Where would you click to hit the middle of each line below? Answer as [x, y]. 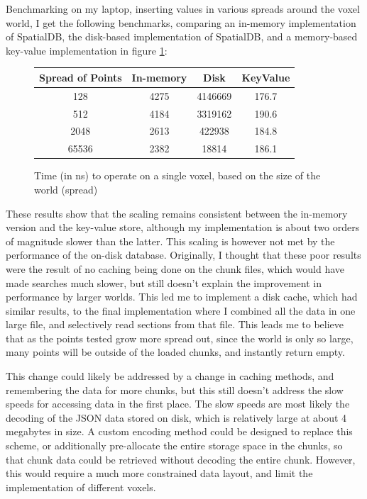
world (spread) [66, 189]
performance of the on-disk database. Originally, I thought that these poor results [183, 255]
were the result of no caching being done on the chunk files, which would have [175, 268]
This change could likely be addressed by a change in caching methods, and [170, 376]
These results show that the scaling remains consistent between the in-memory [177, 213]
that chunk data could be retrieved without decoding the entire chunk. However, [181, 459]
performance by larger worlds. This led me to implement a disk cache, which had [182, 297]
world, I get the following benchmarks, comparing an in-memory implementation [181, 22]
